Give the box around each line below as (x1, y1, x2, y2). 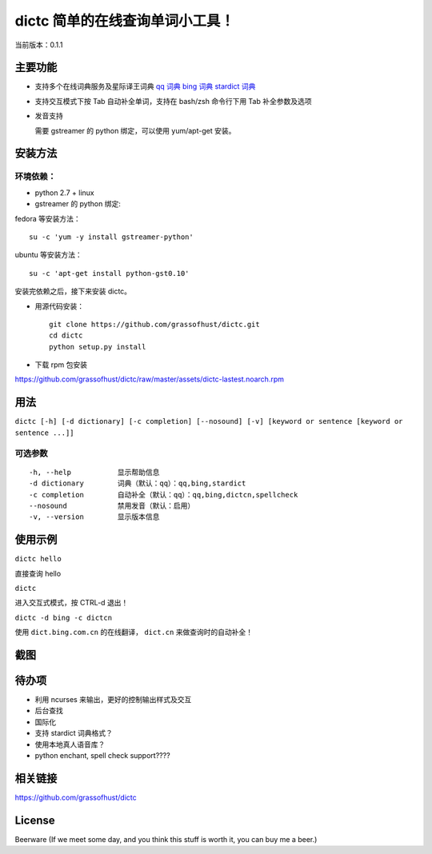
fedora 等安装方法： (14, 213, 81, 223)
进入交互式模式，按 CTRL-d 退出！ (14, 598, 129, 608)
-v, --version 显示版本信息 (29, 513, 160, 521)
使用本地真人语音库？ (34, 740, 106, 749)
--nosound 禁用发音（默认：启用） (29, 501, 195, 510)
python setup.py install (49, 342, 146, 351)
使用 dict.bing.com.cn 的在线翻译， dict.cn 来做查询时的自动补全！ (14, 628, 254, 637)
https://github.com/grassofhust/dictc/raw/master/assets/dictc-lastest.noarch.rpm (14, 374, 284, 384)
